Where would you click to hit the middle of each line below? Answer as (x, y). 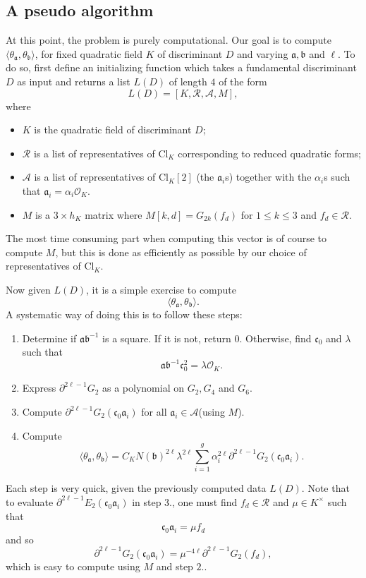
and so (20, 539)
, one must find (205, 501)
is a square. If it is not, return (167, 338)
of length (188, 81)
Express (39, 388)
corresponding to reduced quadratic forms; (269, 153)
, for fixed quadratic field (89, 53)
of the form (243, 81)
